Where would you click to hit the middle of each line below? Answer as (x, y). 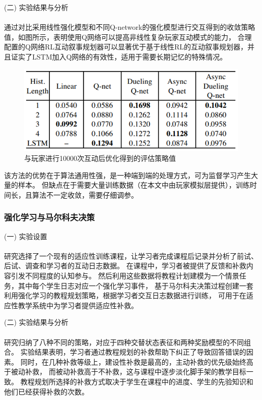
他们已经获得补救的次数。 (46, 391)
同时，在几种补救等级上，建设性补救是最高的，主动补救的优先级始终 (133, 361)
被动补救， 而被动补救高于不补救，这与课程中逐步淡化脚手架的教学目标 (128, 372)
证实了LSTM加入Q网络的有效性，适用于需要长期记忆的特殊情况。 (119, 56)
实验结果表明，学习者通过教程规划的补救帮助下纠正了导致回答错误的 (133, 352)
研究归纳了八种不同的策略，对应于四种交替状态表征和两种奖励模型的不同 (124, 342)
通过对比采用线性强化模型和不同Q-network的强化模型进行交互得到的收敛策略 (130, 27)
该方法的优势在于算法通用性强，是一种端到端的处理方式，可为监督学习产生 (127, 175)
